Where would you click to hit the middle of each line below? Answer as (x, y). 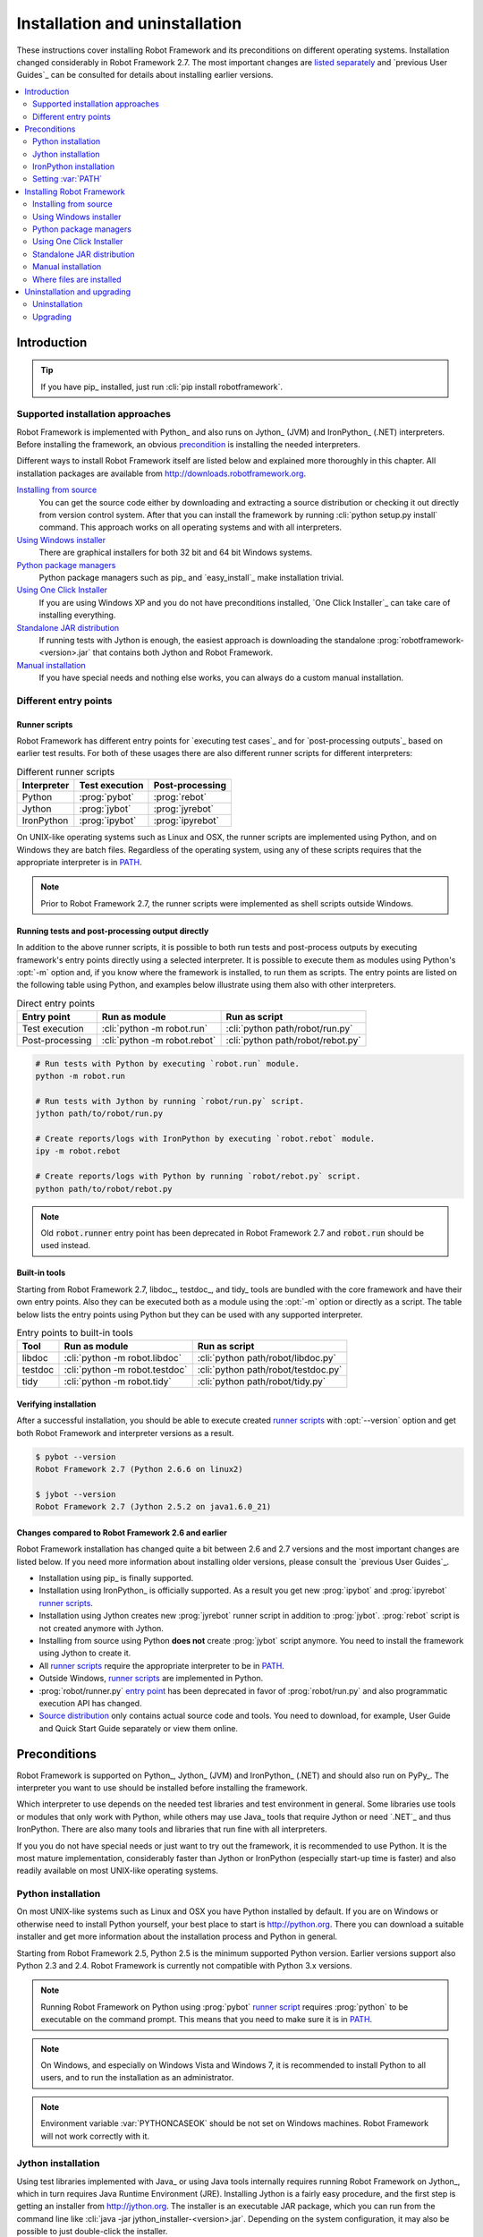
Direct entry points (56, 1003)
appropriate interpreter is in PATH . (79, 862)
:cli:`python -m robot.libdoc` (123, 1358)
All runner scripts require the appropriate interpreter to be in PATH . (162, 1665)
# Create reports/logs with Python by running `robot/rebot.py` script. (198, 1176)
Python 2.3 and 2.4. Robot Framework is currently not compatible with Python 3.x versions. (184, 1966)
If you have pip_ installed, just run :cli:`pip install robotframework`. (162, 387)
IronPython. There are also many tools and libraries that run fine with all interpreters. (172, 1829)
